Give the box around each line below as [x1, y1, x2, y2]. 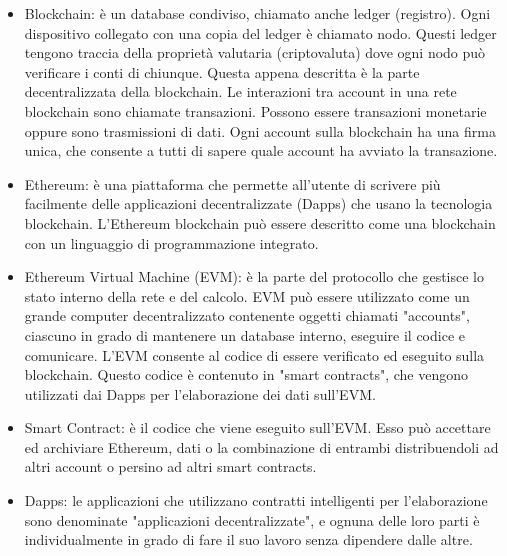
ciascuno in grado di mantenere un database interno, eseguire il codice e [24, 324, 465, 345]
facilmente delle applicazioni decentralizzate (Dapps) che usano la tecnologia [24, 193, 493, 214]
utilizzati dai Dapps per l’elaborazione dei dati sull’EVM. [24, 383, 376, 404]
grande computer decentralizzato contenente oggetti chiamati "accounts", [24, 305, 470, 326]
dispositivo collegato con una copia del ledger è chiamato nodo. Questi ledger [24, 22, 497, 43]
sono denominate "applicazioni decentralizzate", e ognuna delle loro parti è [24, 509, 480, 530]
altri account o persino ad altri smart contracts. [24, 456, 317, 477]
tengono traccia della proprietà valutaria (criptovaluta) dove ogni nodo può [24, 42, 486, 63]
